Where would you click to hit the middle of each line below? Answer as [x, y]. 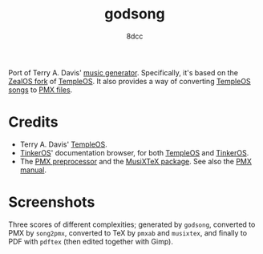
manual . [33, 170]
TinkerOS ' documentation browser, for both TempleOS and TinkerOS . [134, 152]
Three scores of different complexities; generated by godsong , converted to [132, 224]
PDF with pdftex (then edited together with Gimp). [91, 241]
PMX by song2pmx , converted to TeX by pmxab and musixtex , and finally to [127, 232]
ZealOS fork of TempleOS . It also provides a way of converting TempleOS [129, 81]
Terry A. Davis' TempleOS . [64, 144]
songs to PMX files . [40, 90]
